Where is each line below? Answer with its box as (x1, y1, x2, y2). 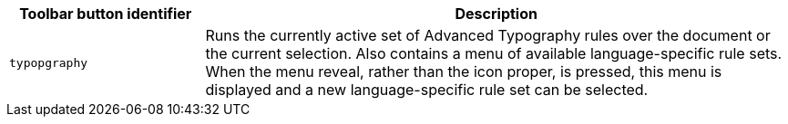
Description (455, 5, 537, 23)
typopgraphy (9, 55, 88, 70)
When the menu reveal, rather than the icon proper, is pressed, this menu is (205, 62, 722, 81)
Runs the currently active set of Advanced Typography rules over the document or (205, 26, 771, 44)
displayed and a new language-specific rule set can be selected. (205, 81, 649, 99)
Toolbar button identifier (19, 5, 192, 23)
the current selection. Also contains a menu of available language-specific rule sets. (205, 44, 783, 62)
